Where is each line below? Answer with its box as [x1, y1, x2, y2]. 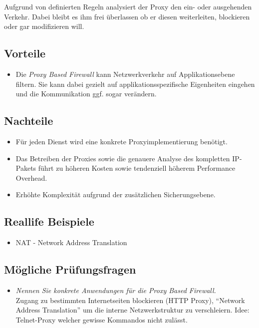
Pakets [15, 163, 36, 173]
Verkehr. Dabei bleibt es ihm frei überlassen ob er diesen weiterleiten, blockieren [4, 11, 250, 21]
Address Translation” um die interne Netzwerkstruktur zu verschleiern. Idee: [15, 305, 250, 315]
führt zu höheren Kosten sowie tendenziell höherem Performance [38, 163, 236, 173]
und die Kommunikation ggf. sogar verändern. [15, 88, 157, 99]
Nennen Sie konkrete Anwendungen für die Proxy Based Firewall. [15, 285, 216, 295]
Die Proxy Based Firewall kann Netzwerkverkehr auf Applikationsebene [15, 68, 235, 79]
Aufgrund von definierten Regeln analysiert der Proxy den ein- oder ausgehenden [4, 1, 252, 11]
